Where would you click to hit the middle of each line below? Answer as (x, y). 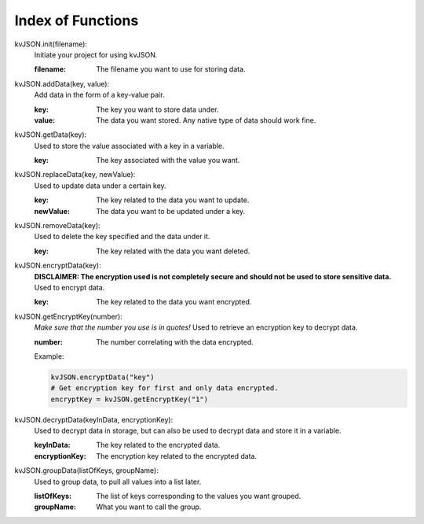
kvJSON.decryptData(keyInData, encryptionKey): (94, 419)
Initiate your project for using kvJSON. (96, 54)
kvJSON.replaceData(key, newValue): (75, 175)
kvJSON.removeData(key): (58, 226)
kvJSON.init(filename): (51, 44)
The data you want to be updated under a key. (171, 211)
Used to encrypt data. (69, 287)
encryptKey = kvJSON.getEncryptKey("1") (129, 399)
